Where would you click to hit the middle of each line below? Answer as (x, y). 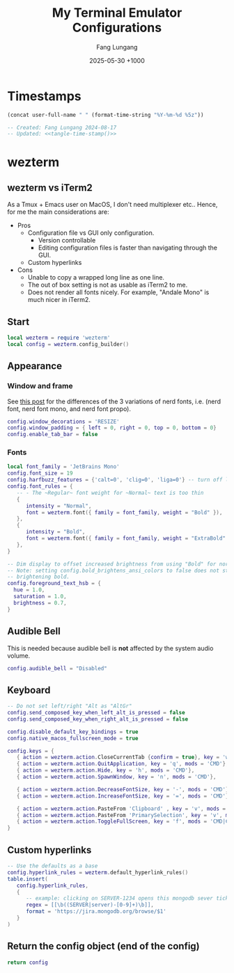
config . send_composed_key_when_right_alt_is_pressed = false (98, 719)
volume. (19, 656)
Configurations (117, 28)
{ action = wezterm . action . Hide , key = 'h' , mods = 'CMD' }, (106, 770)
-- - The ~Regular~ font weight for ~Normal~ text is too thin (110, 493)
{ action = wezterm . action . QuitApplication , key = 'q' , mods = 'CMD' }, (123, 764)
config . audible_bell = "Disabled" (57, 668)
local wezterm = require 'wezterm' (59, 338)
